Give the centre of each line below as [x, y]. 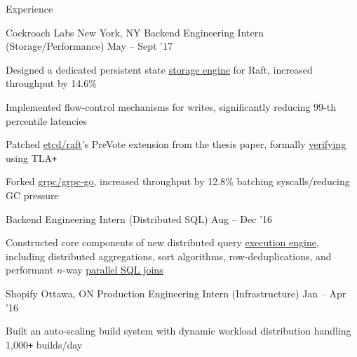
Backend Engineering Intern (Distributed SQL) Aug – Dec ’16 [139, 218]
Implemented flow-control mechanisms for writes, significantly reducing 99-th [171, 106]
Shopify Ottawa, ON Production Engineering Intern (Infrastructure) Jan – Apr [176, 293]
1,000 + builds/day [44, 344]
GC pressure [32, 195]
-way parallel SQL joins [113, 270]
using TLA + [32, 157]
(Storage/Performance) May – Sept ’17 [89, 46]
